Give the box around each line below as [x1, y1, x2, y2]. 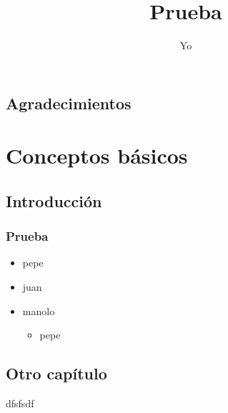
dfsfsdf [6, 396, 34, 411]
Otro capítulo [6, 362, 107, 384]
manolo [22, 303, 55, 318]
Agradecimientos [6, 91, 132, 114]
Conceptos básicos [6, 141, 188, 170]
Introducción [6, 189, 102, 212]
